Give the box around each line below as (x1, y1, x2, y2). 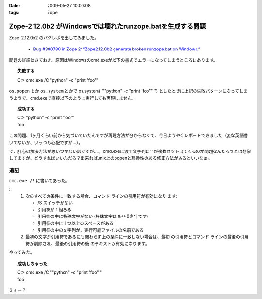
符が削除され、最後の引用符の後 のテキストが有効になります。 (25, 241, 150, 247)
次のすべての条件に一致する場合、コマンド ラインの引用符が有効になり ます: (25, 193, 178, 199)
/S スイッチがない (37, 199, 73, 206)
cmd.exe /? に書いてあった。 (9, 177, 70, 183)
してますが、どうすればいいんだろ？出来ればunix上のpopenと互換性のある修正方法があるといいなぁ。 (9, 155, 213, 161)
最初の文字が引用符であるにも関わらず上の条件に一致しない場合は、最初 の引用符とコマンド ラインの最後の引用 (25, 233, 249, 240)
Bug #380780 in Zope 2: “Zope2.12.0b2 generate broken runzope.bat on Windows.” (33, 46, 201, 52)
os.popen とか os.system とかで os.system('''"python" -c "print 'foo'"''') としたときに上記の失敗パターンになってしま (9, 88, 248, 94)
